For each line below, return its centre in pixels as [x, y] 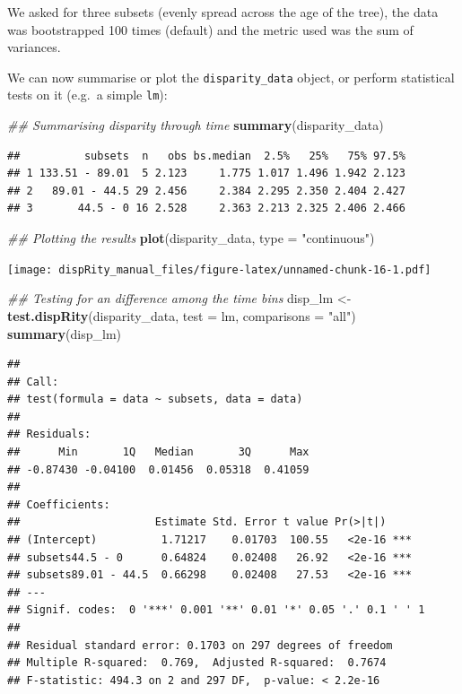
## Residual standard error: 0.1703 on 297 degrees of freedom [200, 645]
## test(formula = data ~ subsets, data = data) [155, 399]
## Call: [33, 382]
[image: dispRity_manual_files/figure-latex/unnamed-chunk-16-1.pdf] [219, 269]
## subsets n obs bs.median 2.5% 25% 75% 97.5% [206, 156]
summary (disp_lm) [65, 333]
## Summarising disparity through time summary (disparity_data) [196, 125]
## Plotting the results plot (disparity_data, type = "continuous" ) [191, 238]
